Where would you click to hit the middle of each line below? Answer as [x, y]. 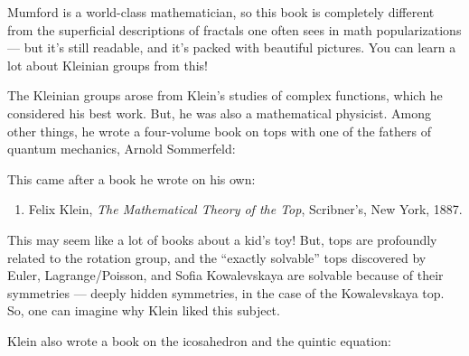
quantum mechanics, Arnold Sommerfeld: [122, 149]
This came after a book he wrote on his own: [131, 178]
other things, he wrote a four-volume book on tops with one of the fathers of [220, 131]
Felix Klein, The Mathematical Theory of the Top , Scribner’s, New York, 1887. [245, 209]
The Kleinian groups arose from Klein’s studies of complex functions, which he [225, 95]
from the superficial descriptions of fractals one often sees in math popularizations [234, 29]
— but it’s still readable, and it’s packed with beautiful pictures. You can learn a [232, 47]
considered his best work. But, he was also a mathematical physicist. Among [219, 112]
